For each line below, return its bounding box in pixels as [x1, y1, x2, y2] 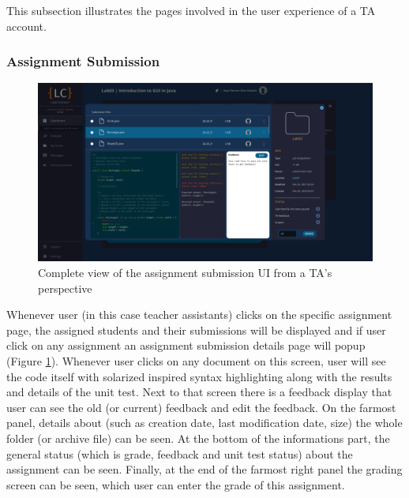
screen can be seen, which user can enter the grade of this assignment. [6, 476, 345, 492]
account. [6, 17, 47, 34]
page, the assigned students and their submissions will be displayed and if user [6, 321, 386, 338]
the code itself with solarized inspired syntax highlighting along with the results [6, 368, 392, 384]
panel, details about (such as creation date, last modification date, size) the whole [6, 414, 403, 431]
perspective [38, 279, 92, 296]
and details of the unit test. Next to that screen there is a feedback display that [6, 384, 392, 400]
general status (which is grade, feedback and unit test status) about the [6, 445, 353, 462]
